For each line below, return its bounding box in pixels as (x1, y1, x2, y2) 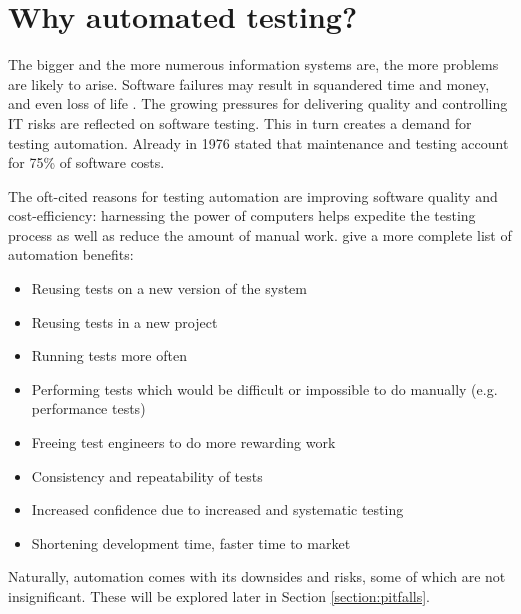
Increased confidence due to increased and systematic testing (31, 499, 404, 520)
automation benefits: (8, 244, 134, 265)
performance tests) (31, 398, 146, 419)
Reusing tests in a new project (31, 311, 218, 332)
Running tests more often (31, 345, 187, 366)
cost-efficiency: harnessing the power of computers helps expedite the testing (8, 205, 476, 226)
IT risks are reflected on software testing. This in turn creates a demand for (8, 112, 472, 133)
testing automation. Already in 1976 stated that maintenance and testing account (8, 132, 509, 153)
